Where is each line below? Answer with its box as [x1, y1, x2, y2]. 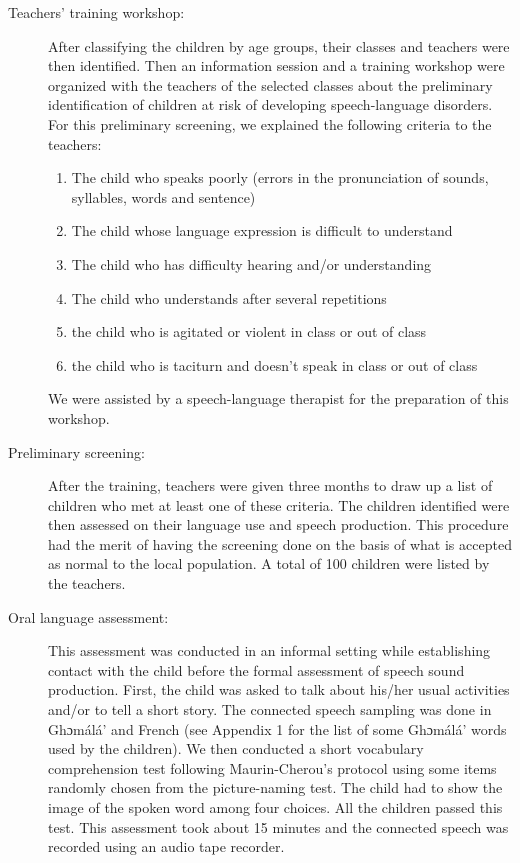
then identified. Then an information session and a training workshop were [48, 55, 505, 76]
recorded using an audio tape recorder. [48, 836, 285, 857]
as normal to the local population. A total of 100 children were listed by [48, 553, 490, 574]
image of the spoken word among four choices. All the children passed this [48, 797, 503, 817]
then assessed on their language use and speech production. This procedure [48, 514, 509, 535]
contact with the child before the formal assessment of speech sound [48, 659, 465, 680]
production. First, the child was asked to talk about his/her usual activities [48, 679, 510, 700]
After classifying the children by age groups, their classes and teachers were [48, 35, 510, 56]
